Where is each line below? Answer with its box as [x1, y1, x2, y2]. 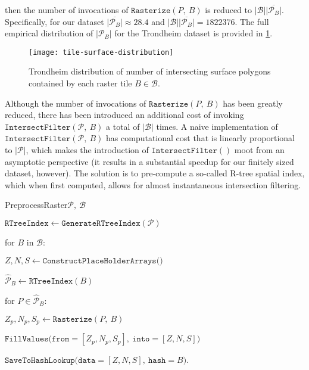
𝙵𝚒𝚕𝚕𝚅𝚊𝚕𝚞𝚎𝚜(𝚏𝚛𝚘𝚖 [5, 335, 70, 344]
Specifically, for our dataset [5, 15, 104, 27]
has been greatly [223, 97, 283, 109]
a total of [106, 120, 140, 132]
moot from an [234, 144, 285, 156]
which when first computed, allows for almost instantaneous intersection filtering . [5, 178, 301, 191]
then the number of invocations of [5, 4, 129, 15]
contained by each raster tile [29, 77, 132, 89]
